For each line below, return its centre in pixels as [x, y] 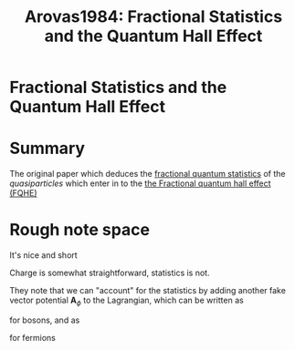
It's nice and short [43, 255]
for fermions [33, 337]
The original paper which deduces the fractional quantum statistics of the [147, 174]
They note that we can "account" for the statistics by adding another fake [147, 291]
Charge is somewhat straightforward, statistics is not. [110, 273]
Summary [47, 149]
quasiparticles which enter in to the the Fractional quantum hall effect [140, 183]
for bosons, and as [45, 320]
